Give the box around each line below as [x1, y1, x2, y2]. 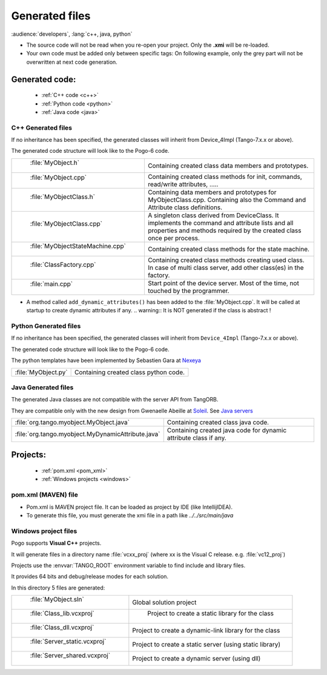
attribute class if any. [167, 434, 226, 442]
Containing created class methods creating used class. [147, 255, 305, 264]
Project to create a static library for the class [147, 610, 274, 618]
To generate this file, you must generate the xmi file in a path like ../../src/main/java [26, 512, 234, 519]
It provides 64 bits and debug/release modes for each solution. [11, 573, 169, 580]
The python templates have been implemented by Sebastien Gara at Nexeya [11, 357, 201, 364]
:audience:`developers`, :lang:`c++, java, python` [11, 30, 133, 38]
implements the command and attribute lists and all [147, 218, 294, 227]
